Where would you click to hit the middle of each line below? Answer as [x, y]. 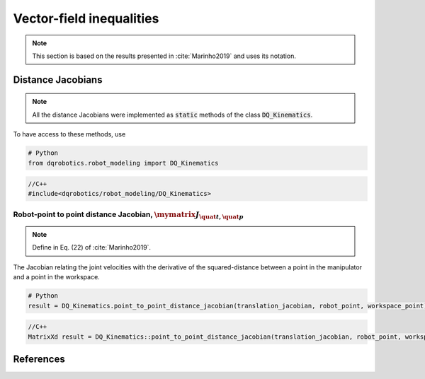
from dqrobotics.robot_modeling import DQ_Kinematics [123, 163]
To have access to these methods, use [69, 134]
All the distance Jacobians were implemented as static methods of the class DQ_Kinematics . [172, 115]
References [39, 359]
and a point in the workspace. [57, 277]
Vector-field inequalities [86, 18]
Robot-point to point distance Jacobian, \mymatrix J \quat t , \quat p [128, 215]
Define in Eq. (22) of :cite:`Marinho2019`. [92, 247]
